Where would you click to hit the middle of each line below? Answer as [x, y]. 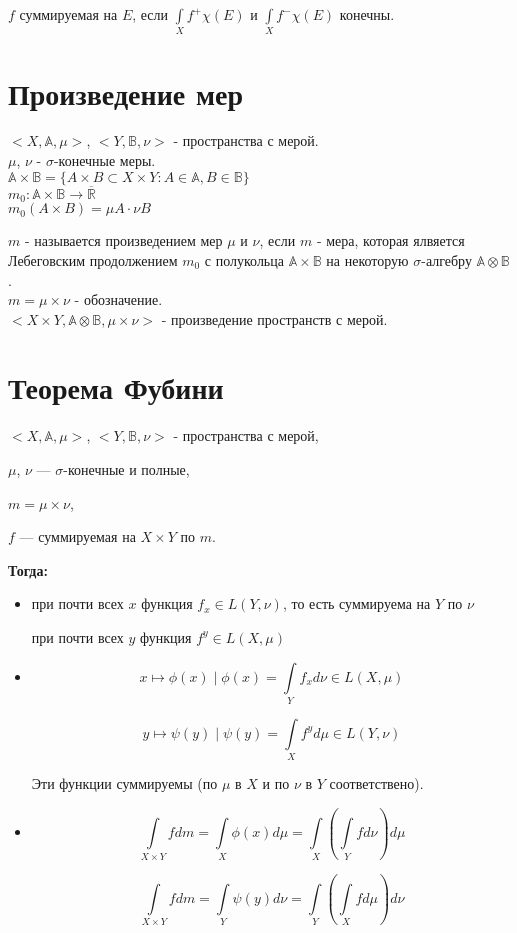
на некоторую [367, 259]
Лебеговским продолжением [93, 259]
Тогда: [28, 569]
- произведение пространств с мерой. [274, 318]
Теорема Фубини [116, 387]
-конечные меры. [104, 160]
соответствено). [376, 783]
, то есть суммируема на [356, 603]
